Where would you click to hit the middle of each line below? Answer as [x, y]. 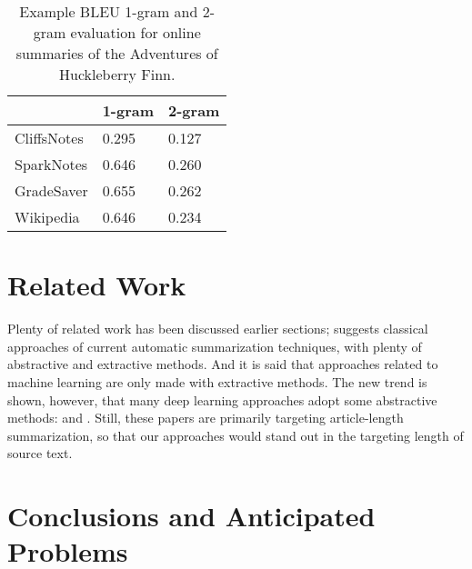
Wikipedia [47, 217]
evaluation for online [136, 32]
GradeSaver [51, 190]
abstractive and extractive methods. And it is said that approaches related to [223, 364]
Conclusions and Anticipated [191, 516]
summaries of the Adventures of [117, 53]
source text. [40, 453]
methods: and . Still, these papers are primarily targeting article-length [206, 418]
